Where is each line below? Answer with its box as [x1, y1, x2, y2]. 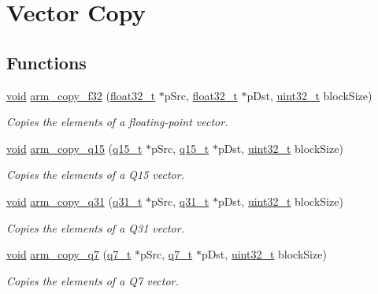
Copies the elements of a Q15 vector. [6, 166, 184, 183]
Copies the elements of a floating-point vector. [6, 114, 228, 130]
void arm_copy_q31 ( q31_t [6, 192, 143, 209]
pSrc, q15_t [151, 140, 209, 156]
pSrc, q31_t [151, 192, 209, 209]
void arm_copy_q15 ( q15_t [6, 140, 143, 156]
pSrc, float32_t [164, 87, 238, 103]
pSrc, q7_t [140, 246, 193, 262]
